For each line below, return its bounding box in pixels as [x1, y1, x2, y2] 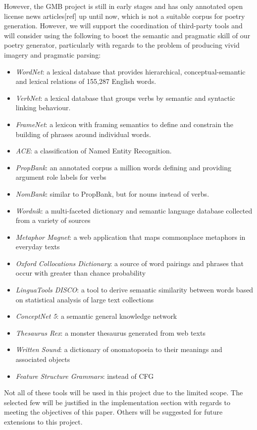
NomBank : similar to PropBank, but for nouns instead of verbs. [15, 188, 209, 199]
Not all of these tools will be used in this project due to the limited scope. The [4, 387, 243, 398]
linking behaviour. [15, 102, 71, 113]
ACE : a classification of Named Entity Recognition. [15, 145, 172, 156]
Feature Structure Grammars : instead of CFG [15, 370, 154, 381]
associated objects [15, 354, 70, 364]
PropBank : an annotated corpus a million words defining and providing [15, 162, 231, 172]
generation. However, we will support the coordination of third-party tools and [4, 20, 243, 31]
